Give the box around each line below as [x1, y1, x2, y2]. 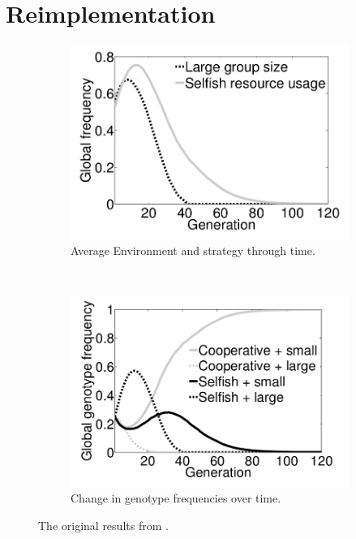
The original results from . [38, 516, 169, 533]
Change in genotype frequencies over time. [71, 489, 281, 507]
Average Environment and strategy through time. [71, 241, 315, 258]
